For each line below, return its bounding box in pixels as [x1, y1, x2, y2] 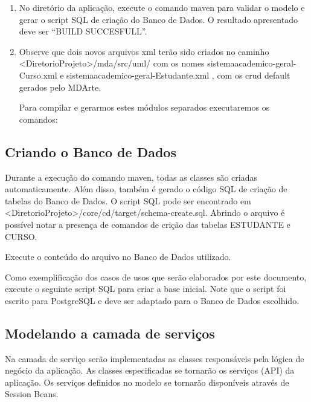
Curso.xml [19, 68, 57, 81]
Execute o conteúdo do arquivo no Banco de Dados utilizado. [5, 250, 231, 263]
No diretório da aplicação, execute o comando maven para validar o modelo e [19, 1, 305, 13]
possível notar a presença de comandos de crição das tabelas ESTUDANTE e [5, 218, 290, 230]
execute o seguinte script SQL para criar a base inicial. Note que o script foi [5, 282, 286, 295]
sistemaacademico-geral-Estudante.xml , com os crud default [66, 68, 290, 81]
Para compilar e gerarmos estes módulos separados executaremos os [19, 101, 270, 114]
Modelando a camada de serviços [5, 323, 215, 342]
